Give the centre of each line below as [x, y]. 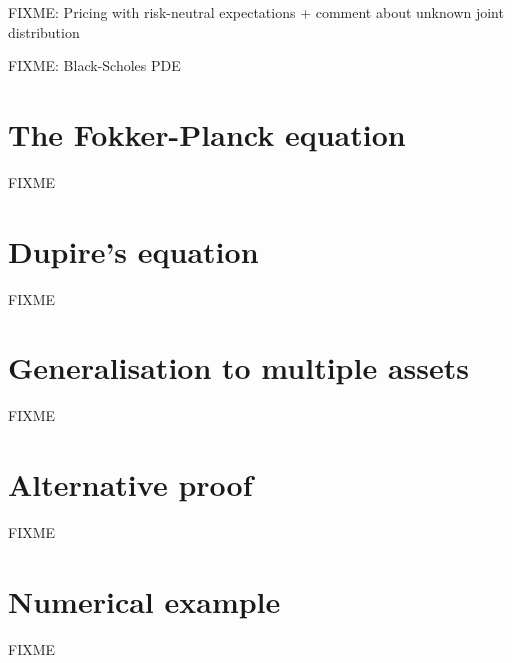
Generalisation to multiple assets [238, 367]
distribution [44, 31]
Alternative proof [130, 484]
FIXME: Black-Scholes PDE [94, 65]
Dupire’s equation [133, 250]
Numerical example [144, 600]
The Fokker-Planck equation [207, 133]
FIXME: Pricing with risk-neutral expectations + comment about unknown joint [256, 12]
